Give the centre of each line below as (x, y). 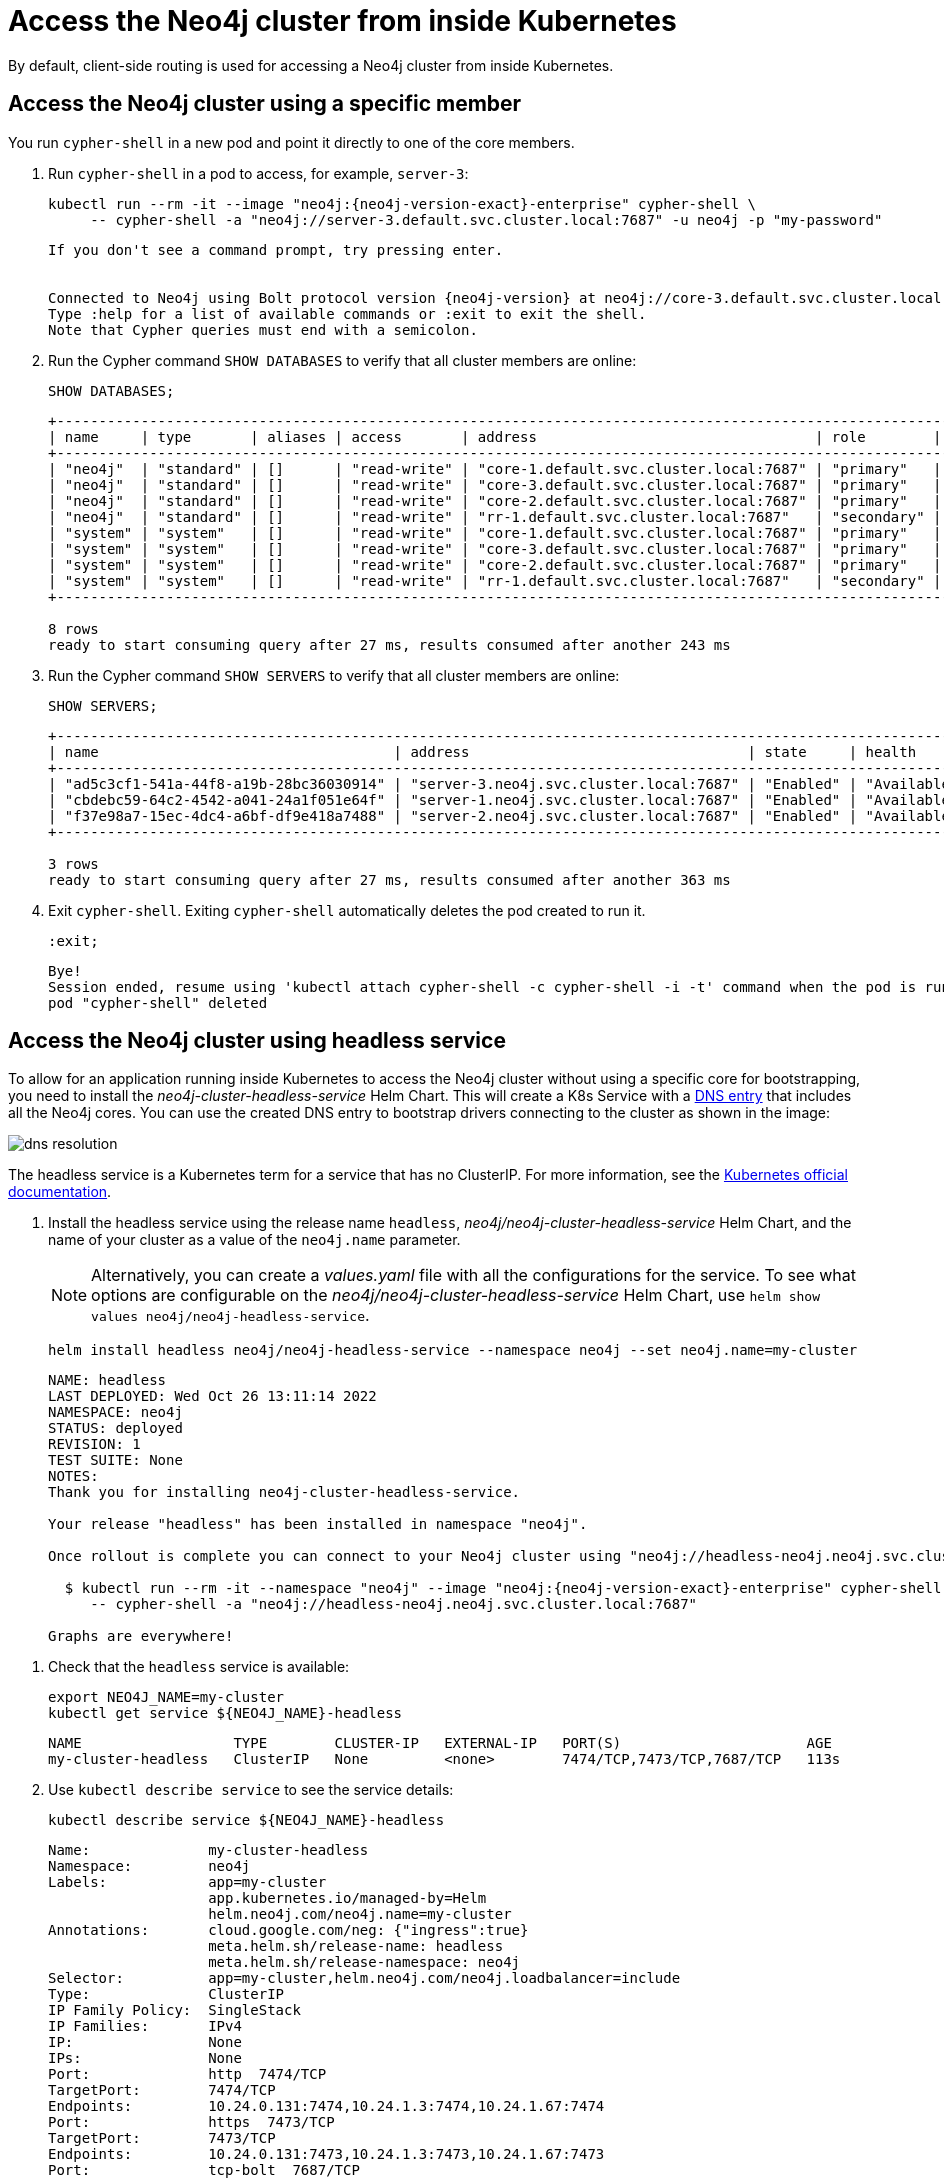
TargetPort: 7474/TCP (162, 2090)
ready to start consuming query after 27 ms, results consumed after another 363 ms (389, 879)
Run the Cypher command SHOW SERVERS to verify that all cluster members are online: (334, 675)
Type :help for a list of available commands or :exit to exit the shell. (347, 313)
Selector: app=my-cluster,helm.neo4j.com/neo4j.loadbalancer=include (364, 1978)
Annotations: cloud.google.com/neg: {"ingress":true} (288, 1930)
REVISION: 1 (94, 1444)
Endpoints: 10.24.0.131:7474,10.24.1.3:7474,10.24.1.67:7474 (326, 2106)
